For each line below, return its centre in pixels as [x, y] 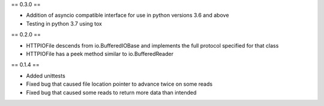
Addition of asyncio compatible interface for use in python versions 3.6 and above [127, 15]
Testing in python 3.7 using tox [64, 23]
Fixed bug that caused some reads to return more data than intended [111, 92]
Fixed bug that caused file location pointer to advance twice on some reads [119, 84]
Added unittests [46, 76]
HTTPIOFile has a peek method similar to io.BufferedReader [100, 54]
